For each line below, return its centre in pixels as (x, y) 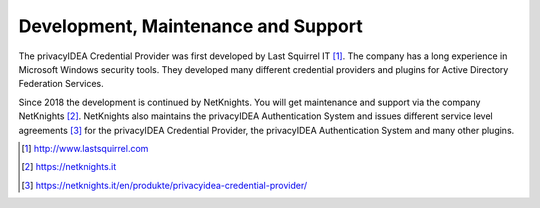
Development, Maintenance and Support (191, 26)
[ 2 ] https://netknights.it (69, 167)
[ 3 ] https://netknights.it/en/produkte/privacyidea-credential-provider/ (164, 185)
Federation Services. (61, 84)
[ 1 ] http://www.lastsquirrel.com (85, 148)
